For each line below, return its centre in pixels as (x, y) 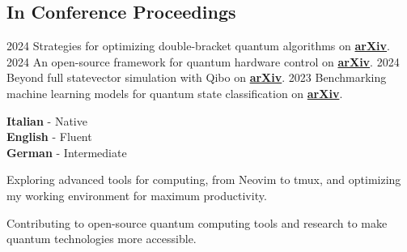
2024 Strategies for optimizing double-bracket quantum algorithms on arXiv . (198, 46)
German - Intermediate (67, 152)
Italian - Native (47, 120)
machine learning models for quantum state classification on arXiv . (175, 93)
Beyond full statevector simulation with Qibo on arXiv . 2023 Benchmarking (197, 77)
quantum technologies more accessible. (102, 239)
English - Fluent (49, 137)
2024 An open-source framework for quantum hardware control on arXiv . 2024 (203, 61)
